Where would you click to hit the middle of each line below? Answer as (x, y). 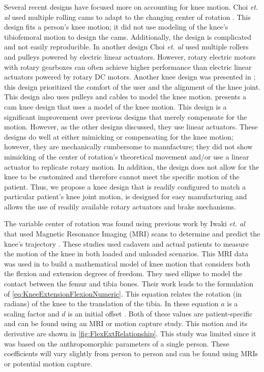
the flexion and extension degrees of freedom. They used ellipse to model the (123, 273)
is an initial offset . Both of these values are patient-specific (160, 313)
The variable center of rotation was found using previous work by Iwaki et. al (125, 223)
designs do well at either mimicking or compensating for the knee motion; (119, 136)
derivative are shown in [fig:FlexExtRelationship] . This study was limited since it (130, 333)
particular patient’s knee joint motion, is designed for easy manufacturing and (126, 196)
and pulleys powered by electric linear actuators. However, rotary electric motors (130, 56)
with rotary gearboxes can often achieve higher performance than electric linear (128, 67)
